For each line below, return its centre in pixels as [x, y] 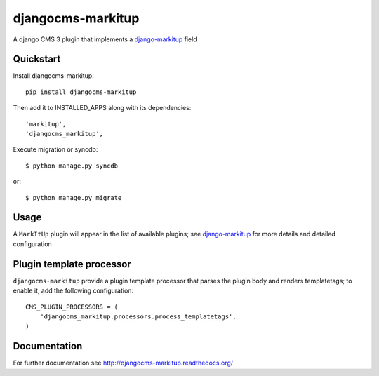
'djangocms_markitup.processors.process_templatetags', [138, 316]
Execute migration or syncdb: [55, 149]
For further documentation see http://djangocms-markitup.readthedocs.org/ [123, 363]
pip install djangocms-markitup [81, 92]
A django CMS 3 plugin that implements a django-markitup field [105, 39]
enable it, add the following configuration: [73, 290]
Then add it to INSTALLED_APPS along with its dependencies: [102, 108]
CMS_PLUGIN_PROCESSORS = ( [72, 307]
